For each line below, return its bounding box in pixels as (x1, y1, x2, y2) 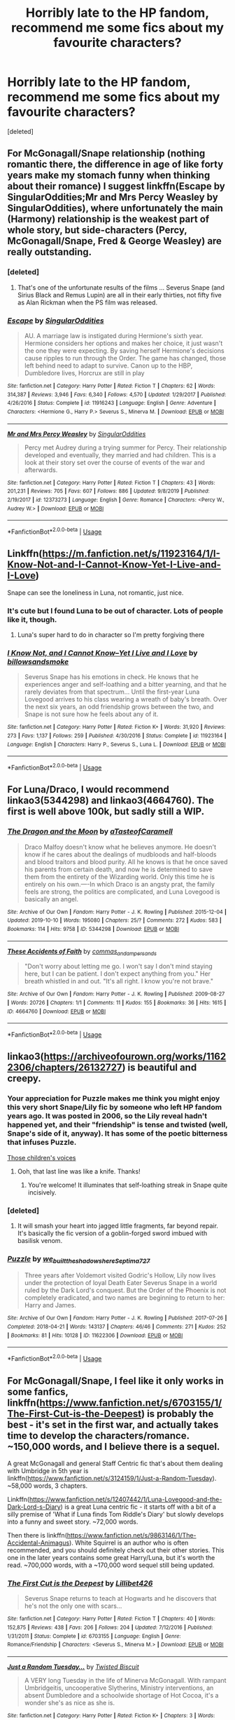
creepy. (7, 1073, 42, 1084)
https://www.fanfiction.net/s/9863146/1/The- (66, 1531, 197, 1539)
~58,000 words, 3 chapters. (7, 1482, 88, 1490)
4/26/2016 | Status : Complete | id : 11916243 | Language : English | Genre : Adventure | (7, 400, 217, 407)
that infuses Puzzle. (7, 1138, 77, 1148)
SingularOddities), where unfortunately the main (7, 202, 224, 215)
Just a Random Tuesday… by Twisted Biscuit (7, 1662, 140, 1671)
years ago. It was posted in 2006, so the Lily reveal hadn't (7, 1111, 208, 1121)
